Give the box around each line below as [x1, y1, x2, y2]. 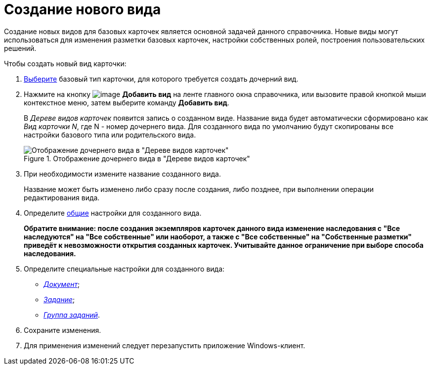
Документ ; [43, 279, 80, 288]
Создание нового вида [4, 1, 161, 18]
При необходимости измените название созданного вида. [24, 169, 221, 178]
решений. [4, 44, 37, 52]
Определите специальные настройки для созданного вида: [24, 264, 225, 273]
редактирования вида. [24, 193, 100, 202]
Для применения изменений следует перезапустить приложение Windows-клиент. [24, 341, 305, 350]
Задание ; [43, 295, 75, 304]
